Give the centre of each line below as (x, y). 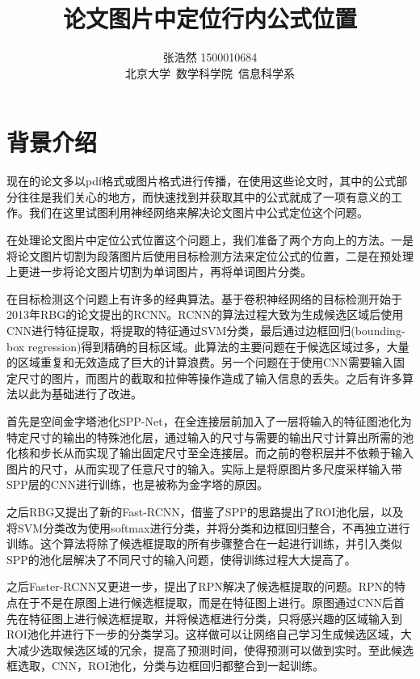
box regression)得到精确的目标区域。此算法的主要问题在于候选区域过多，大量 (208, 346)
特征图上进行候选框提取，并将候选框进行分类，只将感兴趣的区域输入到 (215, 618)
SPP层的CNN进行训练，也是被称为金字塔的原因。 (137, 484)
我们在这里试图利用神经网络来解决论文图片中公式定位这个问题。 (198, 212)
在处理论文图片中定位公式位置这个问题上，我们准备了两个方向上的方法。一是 (210, 240)
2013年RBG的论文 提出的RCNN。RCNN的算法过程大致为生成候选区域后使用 (205, 314)
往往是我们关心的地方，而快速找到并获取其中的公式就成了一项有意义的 (204, 196)
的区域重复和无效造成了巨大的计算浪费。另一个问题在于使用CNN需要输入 (200, 362)
